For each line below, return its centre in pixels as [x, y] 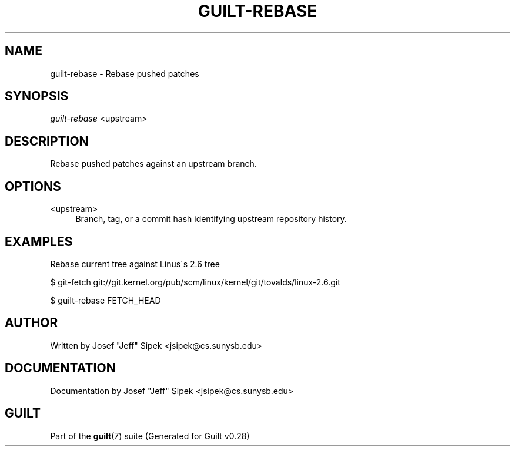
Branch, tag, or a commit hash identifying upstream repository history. [211, 219]
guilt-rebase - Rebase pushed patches [125, 73]
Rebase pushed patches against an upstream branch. [153, 164]
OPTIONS [33, 186]
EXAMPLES [39, 241]
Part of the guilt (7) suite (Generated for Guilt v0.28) [150, 436]
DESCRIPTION [47, 141]
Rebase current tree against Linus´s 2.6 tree [135, 264]
